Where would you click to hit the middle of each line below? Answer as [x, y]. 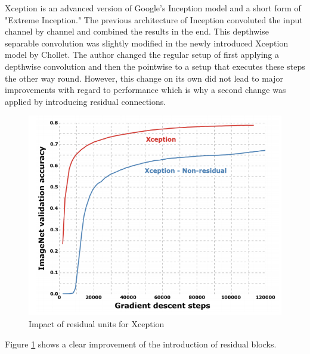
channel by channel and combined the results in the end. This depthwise [137, 31]
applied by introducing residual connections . [86, 101]
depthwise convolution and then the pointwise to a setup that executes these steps [155, 66]
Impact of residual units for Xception [97, 324]
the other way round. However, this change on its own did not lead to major [144, 78]
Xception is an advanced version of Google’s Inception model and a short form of [153, 8]
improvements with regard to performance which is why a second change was [145, 90]
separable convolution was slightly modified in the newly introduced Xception [147, 43]
